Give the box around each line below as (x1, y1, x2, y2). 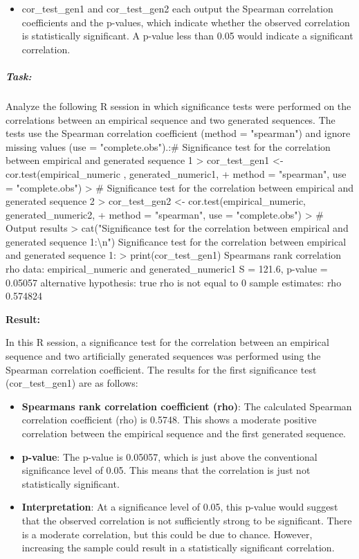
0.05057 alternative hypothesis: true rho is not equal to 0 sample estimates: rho (6, 275, 342, 289)
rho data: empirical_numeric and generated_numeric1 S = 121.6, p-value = (6, 262, 328, 276)
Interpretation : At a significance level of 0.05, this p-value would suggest (21, 500, 338, 514)
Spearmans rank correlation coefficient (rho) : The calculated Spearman (21, 398, 352, 413)
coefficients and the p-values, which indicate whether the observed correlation (21, 15, 350, 29)
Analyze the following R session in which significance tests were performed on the (6, 98, 351, 113)
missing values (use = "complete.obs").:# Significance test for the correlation (6, 139, 331, 154)
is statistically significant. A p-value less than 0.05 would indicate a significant (21, 28, 353, 43)
